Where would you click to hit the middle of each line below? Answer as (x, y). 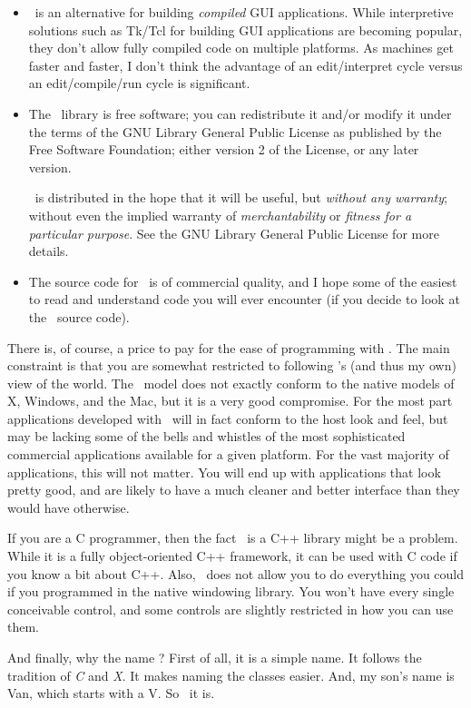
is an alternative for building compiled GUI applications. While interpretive (244, 12)
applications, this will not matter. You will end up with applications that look (224, 472)
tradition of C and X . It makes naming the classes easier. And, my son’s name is (231, 675)
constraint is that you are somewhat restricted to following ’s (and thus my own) (232, 365)
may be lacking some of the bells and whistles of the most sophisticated (206, 436)
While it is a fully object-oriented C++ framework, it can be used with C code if (232, 556)
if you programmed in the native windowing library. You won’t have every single (231, 591)
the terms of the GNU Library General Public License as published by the (235, 131)
